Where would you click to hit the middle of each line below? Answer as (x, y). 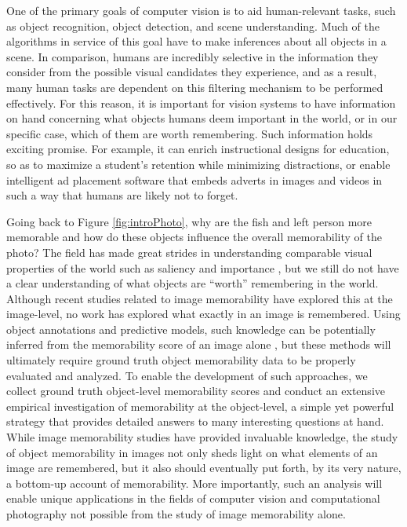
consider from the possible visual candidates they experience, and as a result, (192, 72)
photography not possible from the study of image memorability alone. (176, 514)
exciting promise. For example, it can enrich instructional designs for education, (198, 149)
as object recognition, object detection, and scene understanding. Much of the (193, 26)
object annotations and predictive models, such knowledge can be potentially (191, 329)
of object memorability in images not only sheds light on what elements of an (192, 452)
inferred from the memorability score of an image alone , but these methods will (199, 344)
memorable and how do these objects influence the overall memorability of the (194, 237)
